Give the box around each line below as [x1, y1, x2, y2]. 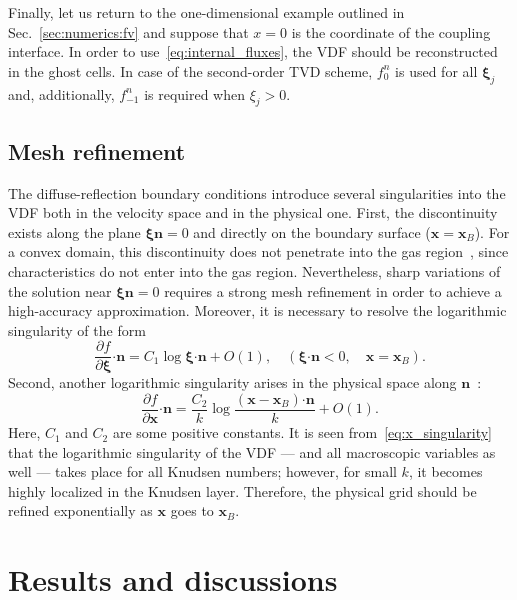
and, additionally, [8, 83, 115, 104]
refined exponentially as [8, 500, 153, 521]
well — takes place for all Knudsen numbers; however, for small [8, 461, 397, 482]
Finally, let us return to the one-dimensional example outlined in [8, 2, 405, 22]
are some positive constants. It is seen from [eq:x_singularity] [112, 422, 492, 443]
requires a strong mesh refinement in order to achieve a [164, 280, 502, 301]
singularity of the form [8, 319, 146, 340]
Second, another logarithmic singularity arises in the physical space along [8, 372, 457, 393]
